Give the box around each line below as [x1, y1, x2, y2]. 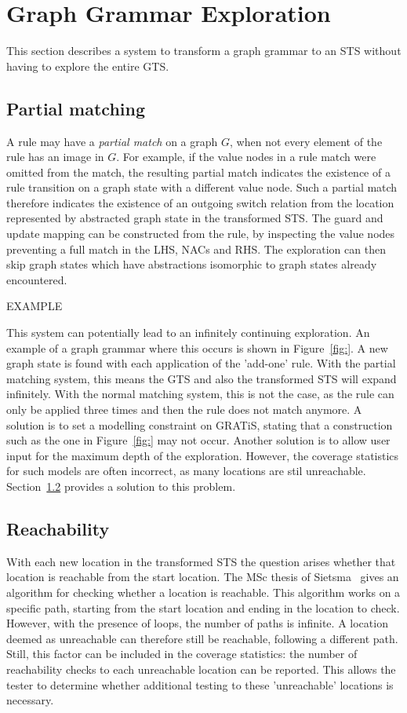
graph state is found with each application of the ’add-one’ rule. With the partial [6, 355, 396, 371]
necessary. [6, 692, 54, 708]
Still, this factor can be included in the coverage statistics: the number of [6, 645, 358, 662]
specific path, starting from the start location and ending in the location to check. [6, 599, 400, 616]
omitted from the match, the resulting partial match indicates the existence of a [6, 163, 391, 180]
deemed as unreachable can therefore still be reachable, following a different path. [6, 630, 398, 646]
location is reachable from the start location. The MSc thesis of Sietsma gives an [6, 569, 399, 585]
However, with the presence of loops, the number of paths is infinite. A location [6, 615, 388, 631]
